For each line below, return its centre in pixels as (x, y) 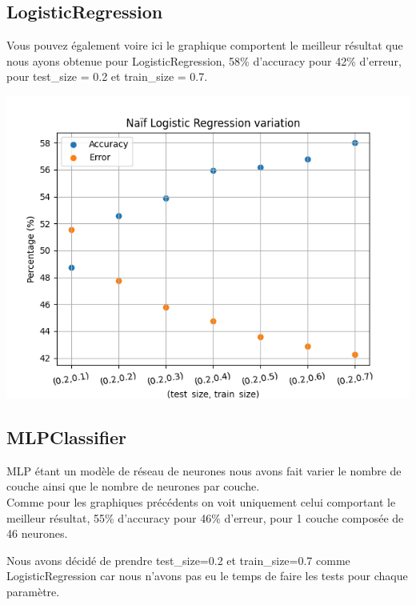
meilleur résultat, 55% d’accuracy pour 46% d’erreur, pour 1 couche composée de (205, 517)
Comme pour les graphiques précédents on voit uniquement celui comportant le (201, 501)
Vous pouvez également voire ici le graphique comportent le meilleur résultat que (205, 45)
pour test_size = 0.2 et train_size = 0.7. (107, 76)
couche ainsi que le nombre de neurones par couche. (133, 486)
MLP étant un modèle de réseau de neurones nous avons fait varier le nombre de (204, 470)
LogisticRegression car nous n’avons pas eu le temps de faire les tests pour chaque (207, 576)
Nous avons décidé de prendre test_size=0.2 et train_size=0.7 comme (178, 560)
